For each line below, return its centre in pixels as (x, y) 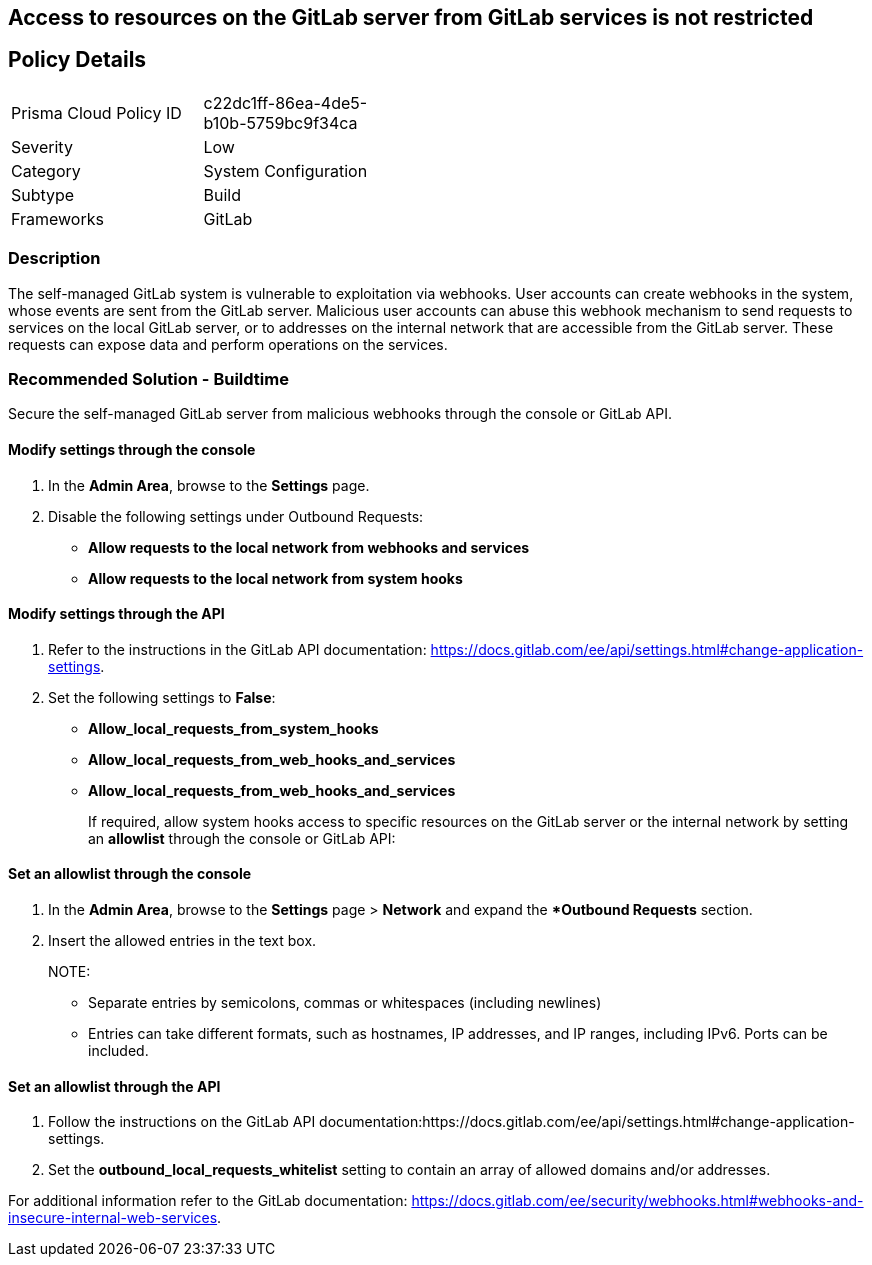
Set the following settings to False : (162, 697)
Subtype (43, 194)
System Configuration (285, 170)
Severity (42, 146)
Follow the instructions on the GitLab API (182, 1122)
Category (46, 170)
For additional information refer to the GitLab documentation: (208, 1201)
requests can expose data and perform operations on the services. (228, 344)
